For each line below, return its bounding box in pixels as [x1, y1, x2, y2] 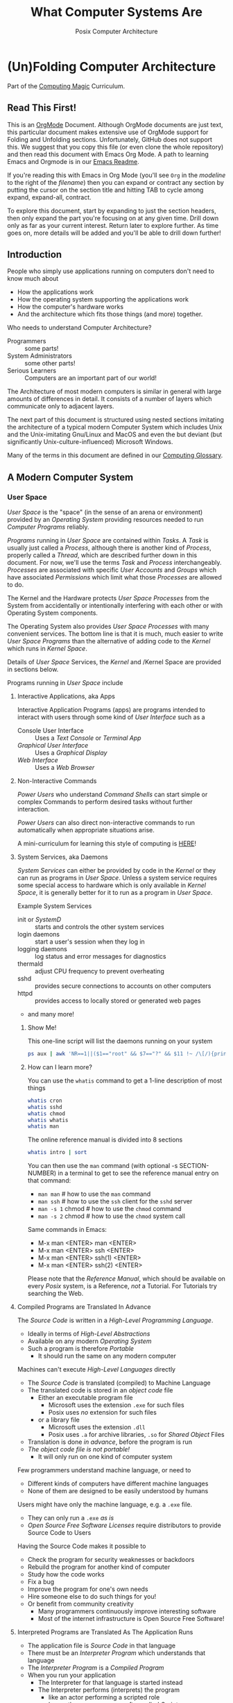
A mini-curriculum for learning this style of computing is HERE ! [17, 839, 196, 848]
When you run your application [27, 1671, 116, 1679]
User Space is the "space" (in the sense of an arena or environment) [7, 508, 203, 516]
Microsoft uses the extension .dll [48, 1423, 146, 1431]
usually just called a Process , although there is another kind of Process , [7, 543, 212, 552]
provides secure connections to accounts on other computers [34, 982, 212, 990]
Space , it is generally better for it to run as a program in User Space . [17, 889, 213, 896]
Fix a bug [27, 1578, 55, 1586]
